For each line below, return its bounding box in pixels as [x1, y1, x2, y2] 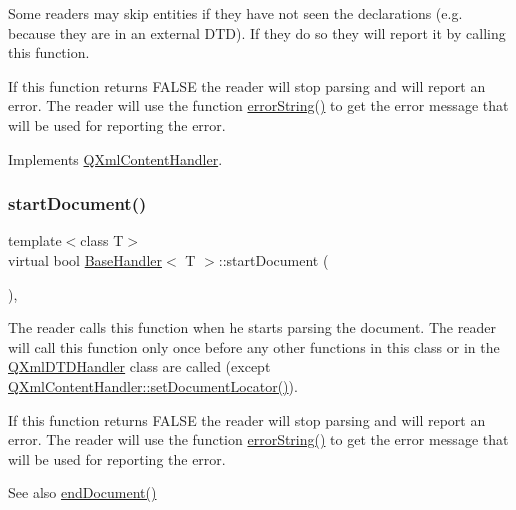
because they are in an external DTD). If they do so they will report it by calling [8, 22, 506, 43]
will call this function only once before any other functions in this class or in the [8, 336, 500, 357]
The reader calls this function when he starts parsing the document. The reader [8, 317, 496, 338]
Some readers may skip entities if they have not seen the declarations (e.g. [8, 3, 463, 23]
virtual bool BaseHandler [8, 249, 162, 270]
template [8, 230, 62, 251]
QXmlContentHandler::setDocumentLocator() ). [8, 375, 298, 396]
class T [80, 230, 124, 251]
